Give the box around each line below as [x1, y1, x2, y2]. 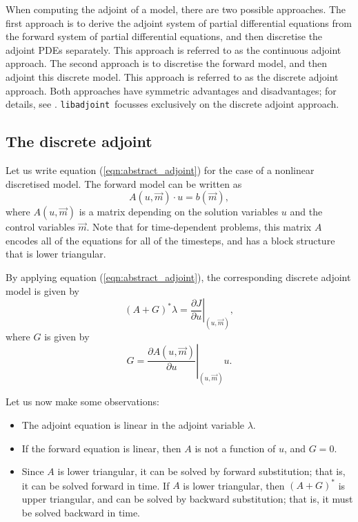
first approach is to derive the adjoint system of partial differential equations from [6, 15, 352, 30]
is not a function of [195, 441, 276, 455]
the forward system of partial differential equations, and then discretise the [6, 29, 323, 43]
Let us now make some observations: [6, 394, 159, 409]
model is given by [6, 283, 80, 298]
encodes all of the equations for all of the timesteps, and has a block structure [6, 233, 335, 247]
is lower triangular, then [183, 478, 285, 492]
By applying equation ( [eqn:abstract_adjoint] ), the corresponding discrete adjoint [6, 269, 351, 284]
